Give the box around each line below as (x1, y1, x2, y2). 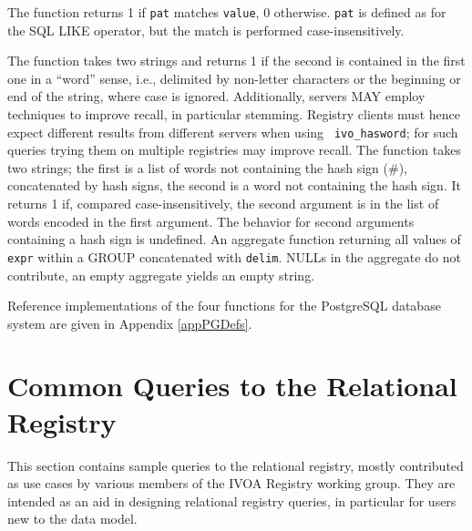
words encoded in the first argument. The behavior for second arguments (7, 211, 415, 230)
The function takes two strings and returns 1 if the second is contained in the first (7, 51, 466, 70)
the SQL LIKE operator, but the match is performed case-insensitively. (7, 20, 405, 39)
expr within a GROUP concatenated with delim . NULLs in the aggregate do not (7, 247, 461, 266)
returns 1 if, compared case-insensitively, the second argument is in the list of (7, 194, 439, 213)
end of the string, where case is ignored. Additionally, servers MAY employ (7, 87, 426, 106)
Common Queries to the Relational (7, 367, 457, 404)
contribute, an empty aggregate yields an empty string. (7, 265, 315, 284)
